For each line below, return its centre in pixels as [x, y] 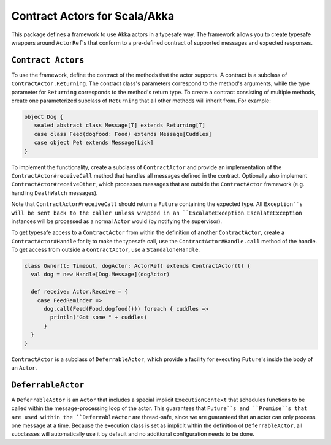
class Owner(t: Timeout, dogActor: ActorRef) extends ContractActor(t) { [137, 266]
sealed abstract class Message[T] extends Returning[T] [120, 125]
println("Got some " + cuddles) [98, 318]
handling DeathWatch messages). [55, 192]
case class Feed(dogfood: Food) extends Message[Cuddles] [123, 134]
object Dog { [44, 117]
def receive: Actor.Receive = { [79, 292]
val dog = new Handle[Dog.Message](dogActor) [100, 275]
